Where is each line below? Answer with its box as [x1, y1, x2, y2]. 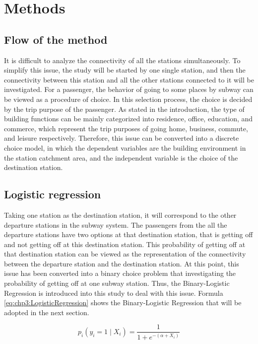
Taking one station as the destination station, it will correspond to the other [4, 209, 237, 220]
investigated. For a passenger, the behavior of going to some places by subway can [4, 84, 254, 94]
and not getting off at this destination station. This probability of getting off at [4, 239, 246, 249]
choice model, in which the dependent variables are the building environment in [4, 142, 246, 153]
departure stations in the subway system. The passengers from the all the [4, 219, 227, 230]
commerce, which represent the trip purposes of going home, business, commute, [4, 123, 248, 133]
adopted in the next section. [4, 307, 89, 317]
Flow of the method [4, 31, 108, 47]
